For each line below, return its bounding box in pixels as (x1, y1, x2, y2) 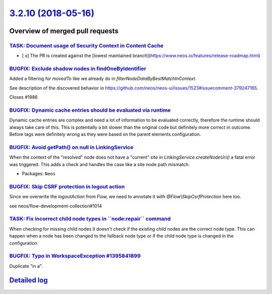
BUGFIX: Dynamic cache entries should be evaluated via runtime (9, 107, 171, 113)
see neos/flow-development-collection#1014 (9, 203, 102, 209)
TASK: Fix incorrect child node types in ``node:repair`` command (9, 215, 171, 223)
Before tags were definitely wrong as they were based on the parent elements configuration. (9, 131, 201, 137)
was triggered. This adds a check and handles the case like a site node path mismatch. (9, 161, 190, 167)
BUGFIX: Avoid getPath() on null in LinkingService (9, 143, 133, 151)
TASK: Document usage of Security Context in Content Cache (9, 42, 164, 49)
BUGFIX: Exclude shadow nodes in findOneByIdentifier (9, 65, 147, 72)
